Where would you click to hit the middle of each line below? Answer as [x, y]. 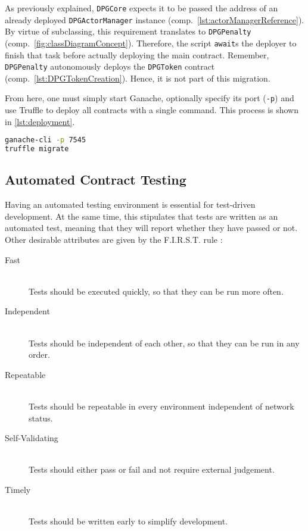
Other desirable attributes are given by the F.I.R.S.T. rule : [114, 240]
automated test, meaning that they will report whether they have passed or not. [151, 228]
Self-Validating [32, 438]
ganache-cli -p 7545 [46, 140]
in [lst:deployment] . [40, 121]
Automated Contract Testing [96, 179]
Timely [18, 489]
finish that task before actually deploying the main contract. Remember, [137, 54]
